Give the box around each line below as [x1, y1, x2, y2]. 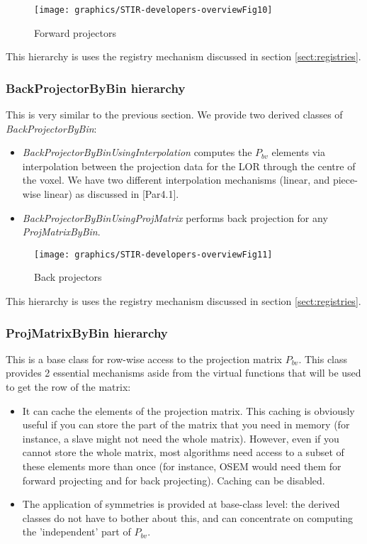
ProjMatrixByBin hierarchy [6, 323, 168, 341]
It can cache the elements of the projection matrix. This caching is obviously [22, 403, 355, 418]
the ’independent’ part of [22, 524, 131, 539]
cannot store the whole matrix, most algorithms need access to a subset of [22, 445, 344, 460]
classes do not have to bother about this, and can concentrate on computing [22, 510, 354, 525]
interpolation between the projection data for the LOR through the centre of [22, 158, 356, 173]
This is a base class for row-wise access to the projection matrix [6, 351, 282, 366]
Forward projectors [34, 25, 116, 40]
